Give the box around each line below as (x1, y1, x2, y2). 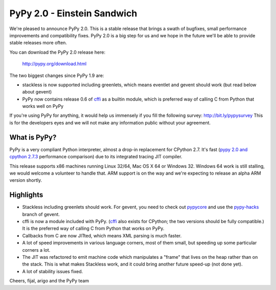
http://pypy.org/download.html (22, 61, 87, 67)
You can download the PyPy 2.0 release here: (9, 49, 106, 55)
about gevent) (22, 89, 52, 95)
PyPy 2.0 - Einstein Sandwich (9, 8, 137, 19)
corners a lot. (22, 247, 51, 253)
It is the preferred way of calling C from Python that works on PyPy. (22, 225, 165, 232)
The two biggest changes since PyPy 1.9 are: (9, 72, 104, 79)
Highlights (9, 190, 43, 199)
